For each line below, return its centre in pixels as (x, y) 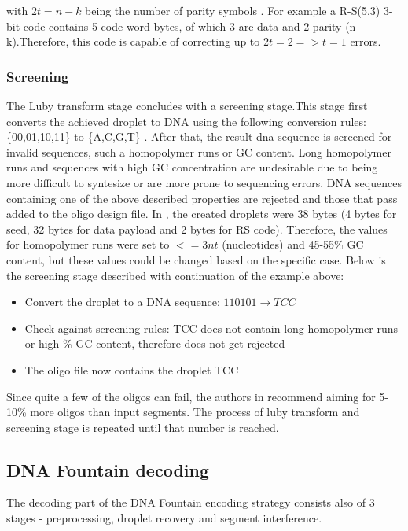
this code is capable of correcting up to (166, 41)
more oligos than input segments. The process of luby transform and (195, 412)
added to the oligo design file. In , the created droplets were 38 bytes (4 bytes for (202, 214)
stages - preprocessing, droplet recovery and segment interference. (164, 518)
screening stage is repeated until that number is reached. (143, 427)
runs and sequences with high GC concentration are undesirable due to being (192, 167)
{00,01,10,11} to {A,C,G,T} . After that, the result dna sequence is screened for (199, 136)
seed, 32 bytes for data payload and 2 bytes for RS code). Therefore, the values (197, 229)
